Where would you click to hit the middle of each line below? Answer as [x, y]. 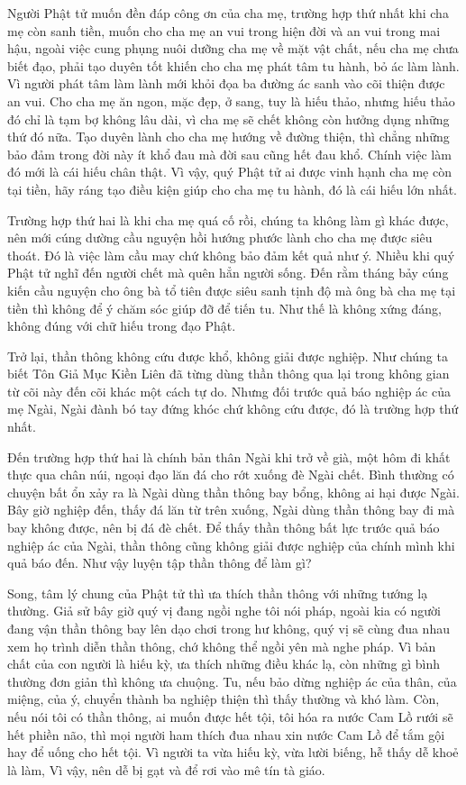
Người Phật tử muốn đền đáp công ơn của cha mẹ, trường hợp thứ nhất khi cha [228, 13]
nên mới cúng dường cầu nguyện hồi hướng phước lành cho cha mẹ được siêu [220, 237]
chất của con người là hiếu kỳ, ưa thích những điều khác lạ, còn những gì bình [224, 664]
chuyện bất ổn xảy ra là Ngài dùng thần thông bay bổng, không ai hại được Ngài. [233, 492]
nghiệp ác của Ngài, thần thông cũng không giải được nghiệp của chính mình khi [231, 545]
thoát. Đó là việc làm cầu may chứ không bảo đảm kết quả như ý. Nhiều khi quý [231, 255]
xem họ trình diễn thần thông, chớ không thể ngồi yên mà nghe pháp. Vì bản [222, 646]
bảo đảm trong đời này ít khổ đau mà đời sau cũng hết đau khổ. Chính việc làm [229, 154]
